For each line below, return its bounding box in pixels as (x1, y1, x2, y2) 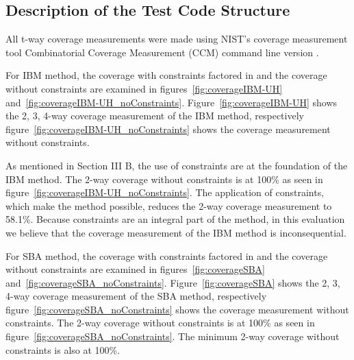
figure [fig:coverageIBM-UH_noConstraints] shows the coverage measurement (5, 121, 331, 136)
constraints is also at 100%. (5, 342, 121, 357)
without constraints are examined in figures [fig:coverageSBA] (5, 262, 265, 276)
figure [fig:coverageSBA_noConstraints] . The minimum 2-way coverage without (5, 329, 340, 344)
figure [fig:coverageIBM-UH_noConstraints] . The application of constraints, (5, 185, 325, 200)
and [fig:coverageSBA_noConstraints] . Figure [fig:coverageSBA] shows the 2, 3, (5, 275, 340, 289)
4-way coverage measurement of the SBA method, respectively (5, 289, 267, 303)
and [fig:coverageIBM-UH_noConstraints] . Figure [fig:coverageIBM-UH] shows (5, 95, 338, 109)
